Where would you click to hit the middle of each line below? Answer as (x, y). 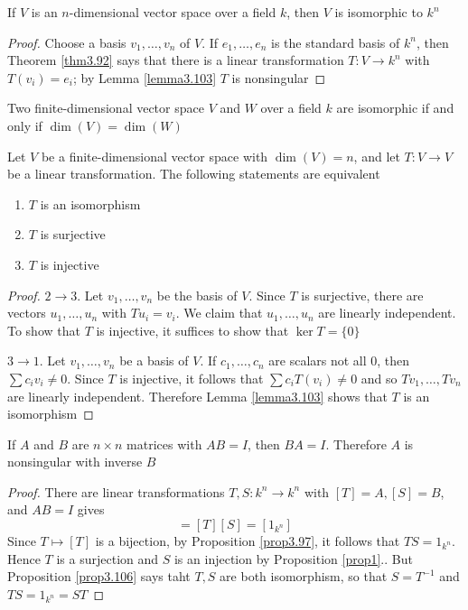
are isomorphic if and (395, 108)
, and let (377, 156)
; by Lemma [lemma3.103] (145, 77)
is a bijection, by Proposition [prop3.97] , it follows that (248, 541)
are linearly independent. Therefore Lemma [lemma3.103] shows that (197, 396)
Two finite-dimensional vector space (106, 108)
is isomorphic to (379, 12)
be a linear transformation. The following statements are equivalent (194, 174)
